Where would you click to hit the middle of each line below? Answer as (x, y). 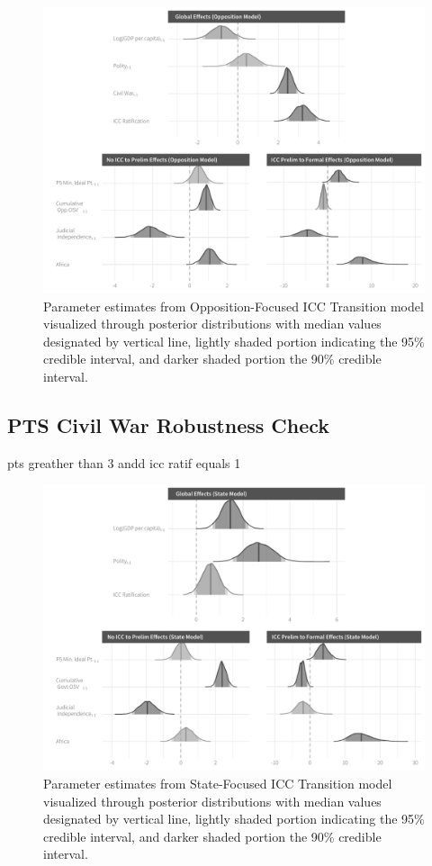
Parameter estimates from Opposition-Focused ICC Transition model (234, 306)
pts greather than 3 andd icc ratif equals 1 (124, 462)
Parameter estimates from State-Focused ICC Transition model (218, 783)
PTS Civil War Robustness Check (169, 424)
